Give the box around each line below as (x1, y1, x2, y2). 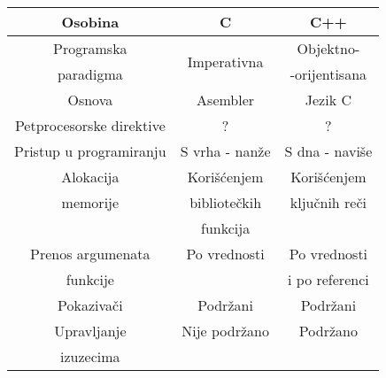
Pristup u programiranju (14, 141, 166, 161)
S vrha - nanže (180, 141, 271, 161)
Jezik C (305, 89, 351, 110)
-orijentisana (289, 64, 367, 84)
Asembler (197, 89, 255, 110)
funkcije (66, 269, 114, 289)
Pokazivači (58, 295, 123, 315)
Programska (53, 38, 127, 58)
